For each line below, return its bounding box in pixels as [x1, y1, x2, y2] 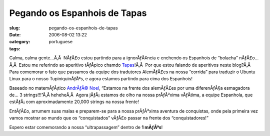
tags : [9, 45, 20, 52]
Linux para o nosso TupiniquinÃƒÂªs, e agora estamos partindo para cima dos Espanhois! [9, 76, 192, 82]
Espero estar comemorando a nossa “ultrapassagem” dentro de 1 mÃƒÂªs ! [9, 124, 163, 130]
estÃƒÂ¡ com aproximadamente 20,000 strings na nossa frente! [9, 99, 139, 105]
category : [9, 39, 30, 45]
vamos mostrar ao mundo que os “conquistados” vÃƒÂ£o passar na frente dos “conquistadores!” [9, 115, 208, 121]
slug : [9, 25, 20, 31]
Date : [9, 31, 21, 37]
